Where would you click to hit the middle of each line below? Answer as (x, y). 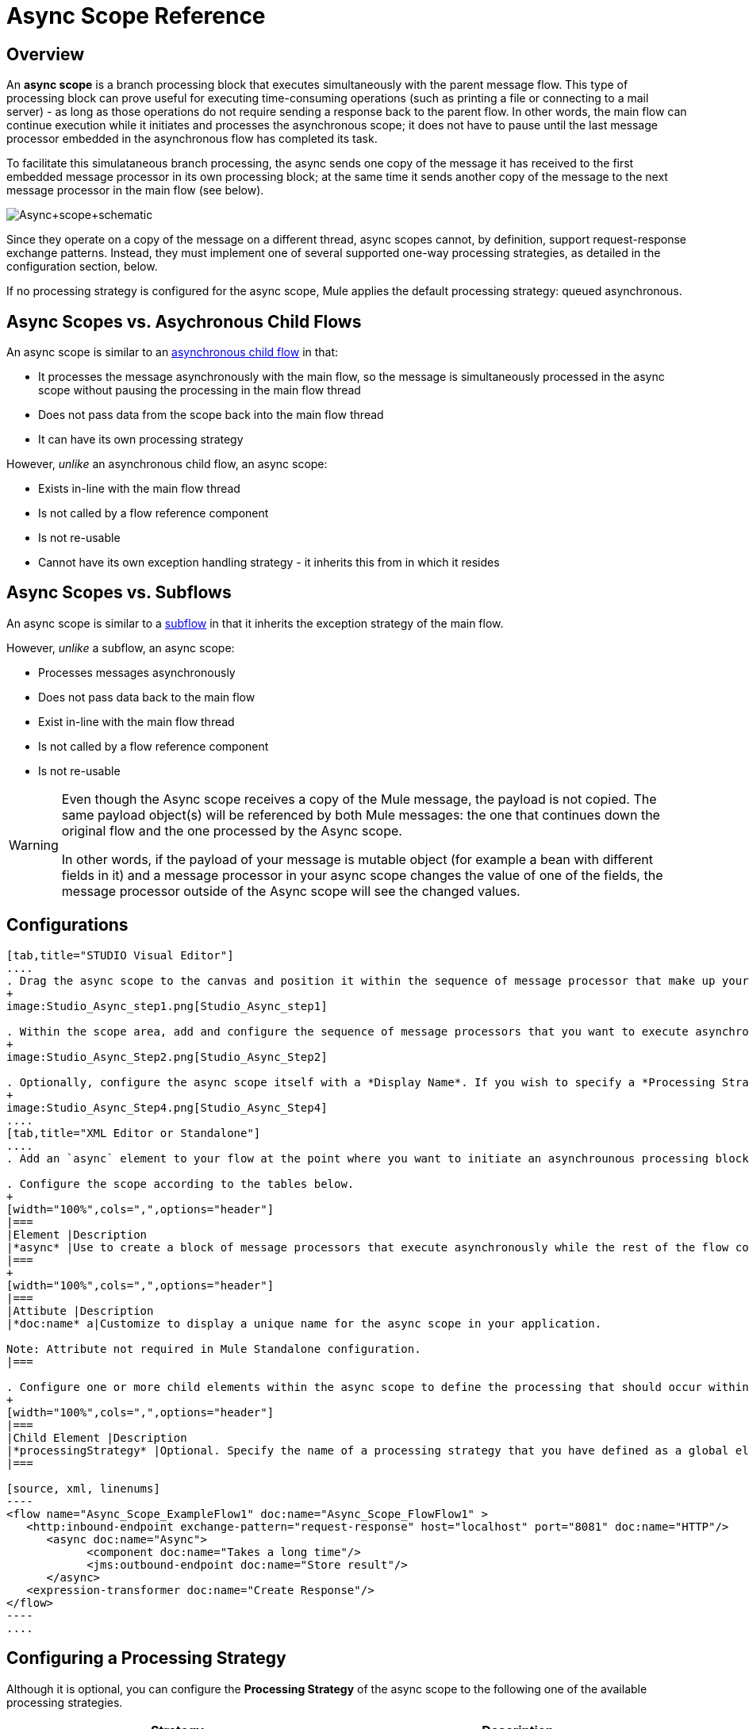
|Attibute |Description (80, 1310)
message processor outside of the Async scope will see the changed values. (291, 891)
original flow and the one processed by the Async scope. (232, 830)
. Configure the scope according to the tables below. (181, 1183)
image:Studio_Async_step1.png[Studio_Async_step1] (167, 1006)
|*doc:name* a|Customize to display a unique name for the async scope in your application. (304, 1323)
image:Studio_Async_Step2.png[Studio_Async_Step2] (167, 1057)
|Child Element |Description (97, 1437)
